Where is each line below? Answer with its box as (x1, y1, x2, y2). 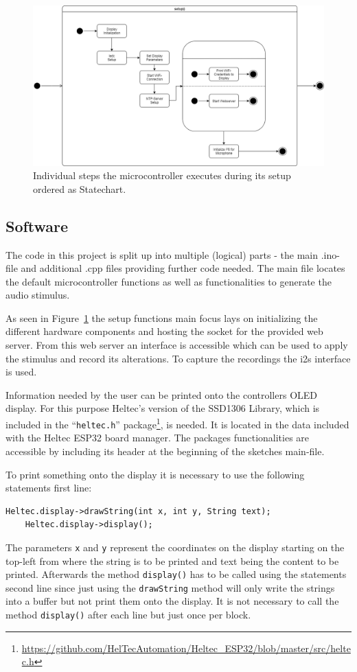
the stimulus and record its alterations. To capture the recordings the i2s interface (5, 351, 351, 365)
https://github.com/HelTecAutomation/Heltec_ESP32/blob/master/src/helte (21, 640, 351, 655)
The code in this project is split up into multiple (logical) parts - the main (5, 247, 318, 262)
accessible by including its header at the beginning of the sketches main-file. (5, 443, 325, 458)
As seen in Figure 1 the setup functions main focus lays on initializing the (5, 310, 318, 325)
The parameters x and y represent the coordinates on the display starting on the (5, 540, 345, 554)
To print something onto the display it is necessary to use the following (5, 467, 305, 481)
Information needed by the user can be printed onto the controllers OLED (5, 387, 318, 402)
